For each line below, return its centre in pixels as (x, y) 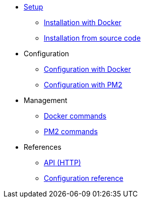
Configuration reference (84, 178)
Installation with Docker (83, 22)
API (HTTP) (62, 163)
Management (46, 100)
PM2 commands (71, 131)
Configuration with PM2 (83, 85)
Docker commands (75, 116)
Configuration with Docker (87, 69)
